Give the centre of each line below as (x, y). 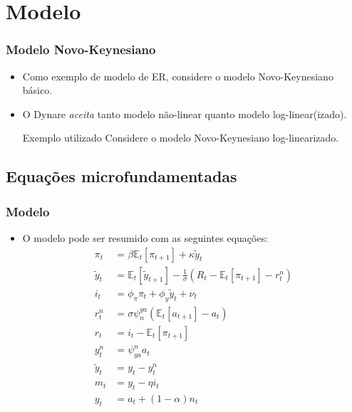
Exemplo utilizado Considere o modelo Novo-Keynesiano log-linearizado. (181, 138)
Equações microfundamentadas (121, 176)
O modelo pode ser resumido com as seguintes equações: (145, 237)
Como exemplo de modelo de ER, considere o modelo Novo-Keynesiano (178, 76)
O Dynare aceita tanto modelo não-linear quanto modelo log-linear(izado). (185, 113)
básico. (37, 90)
